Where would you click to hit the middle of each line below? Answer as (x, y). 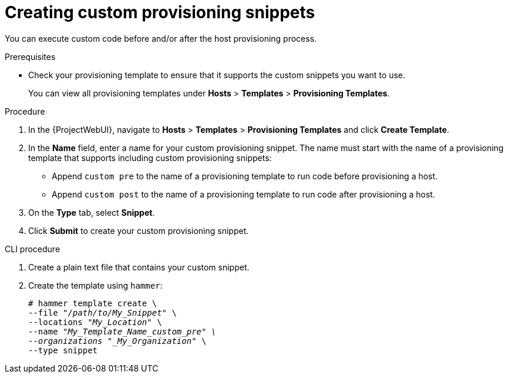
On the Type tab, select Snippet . (92, 212)
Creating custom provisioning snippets (160, 12)
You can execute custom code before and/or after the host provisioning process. (161, 38)
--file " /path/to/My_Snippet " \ (102, 312)
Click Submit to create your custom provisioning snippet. (139, 230)
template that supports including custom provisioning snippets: (150, 158)
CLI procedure (33, 249)
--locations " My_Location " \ (95, 322)
